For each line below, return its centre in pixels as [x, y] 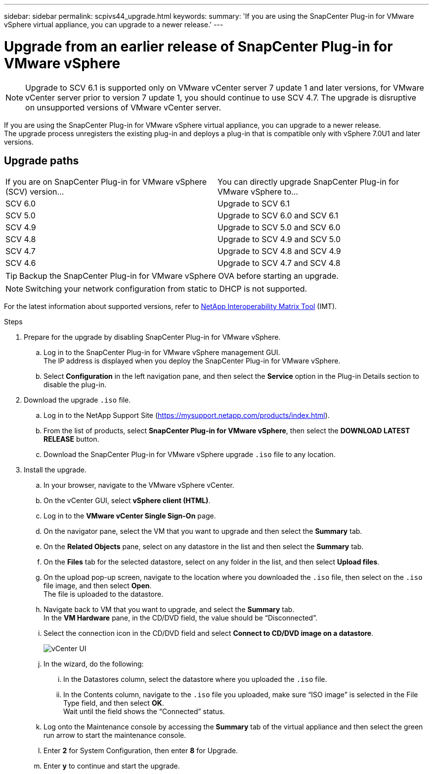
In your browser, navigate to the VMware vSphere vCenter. [139, 485]
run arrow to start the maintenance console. [115, 735]
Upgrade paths [42, 160]
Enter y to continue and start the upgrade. [112, 766]
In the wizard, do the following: [94, 664]
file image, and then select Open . [98, 586]
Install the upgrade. [55, 470]
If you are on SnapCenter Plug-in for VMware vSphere [106, 182]
